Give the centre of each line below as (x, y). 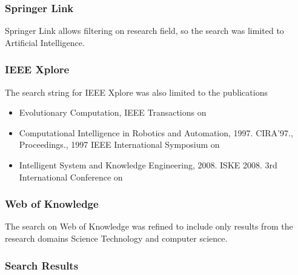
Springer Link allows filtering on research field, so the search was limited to (144, 31)
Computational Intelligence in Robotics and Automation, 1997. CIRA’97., (156, 132)
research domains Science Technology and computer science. (116, 238)
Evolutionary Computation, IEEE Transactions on (113, 112)
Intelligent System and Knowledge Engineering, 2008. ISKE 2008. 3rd (148, 165)
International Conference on (71, 177)
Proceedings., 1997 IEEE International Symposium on (119, 144)
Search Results (42, 265)
